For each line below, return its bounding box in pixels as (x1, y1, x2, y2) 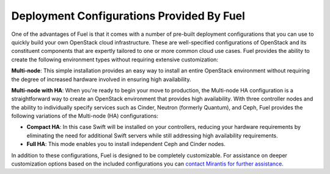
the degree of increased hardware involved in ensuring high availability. (11, 75, 191, 83)
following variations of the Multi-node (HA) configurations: (11, 113, 159, 120)
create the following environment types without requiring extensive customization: (11, 55, 219, 63)
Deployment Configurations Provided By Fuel (11, 9, 246, 23)
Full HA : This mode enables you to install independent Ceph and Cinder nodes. (26, 141, 226, 148)
